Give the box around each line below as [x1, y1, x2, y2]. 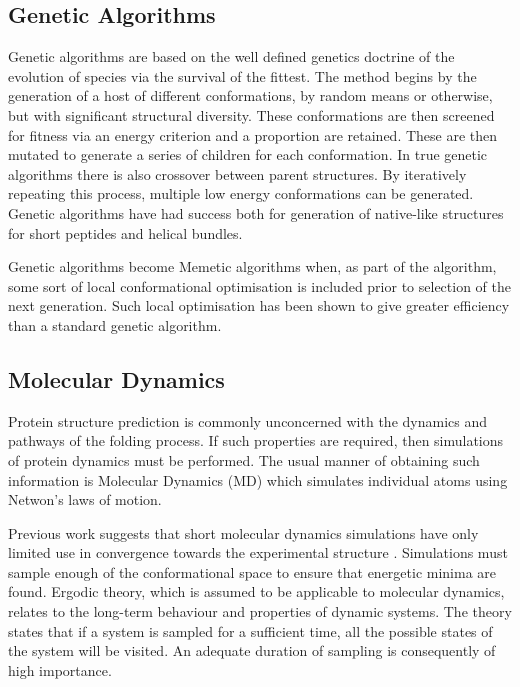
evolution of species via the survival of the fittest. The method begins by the [8, 65, 477, 86]
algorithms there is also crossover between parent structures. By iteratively [8, 163, 467, 184]
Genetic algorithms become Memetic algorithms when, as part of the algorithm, [8, 256, 497, 277]
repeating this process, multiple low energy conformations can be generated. [8, 183, 474, 204]
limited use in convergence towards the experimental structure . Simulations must [8, 542, 508, 563]
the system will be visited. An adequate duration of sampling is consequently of [8, 640, 496, 661]
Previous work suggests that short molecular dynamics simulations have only [8, 522, 479, 543]
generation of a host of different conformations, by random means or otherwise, [8, 85, 493, 106]
